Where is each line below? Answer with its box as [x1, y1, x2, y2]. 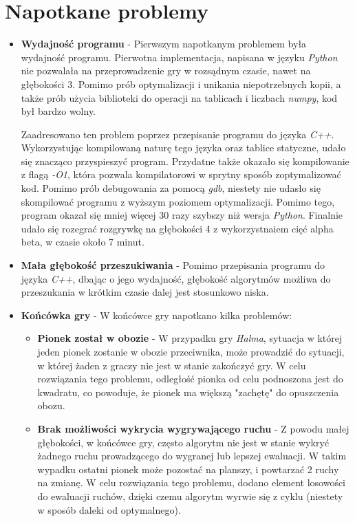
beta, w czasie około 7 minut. [21, 235, 144, 249]
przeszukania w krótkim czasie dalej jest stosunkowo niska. [21, 285, 269, 299]
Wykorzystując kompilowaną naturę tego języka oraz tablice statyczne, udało [21, 140, 346, 155]
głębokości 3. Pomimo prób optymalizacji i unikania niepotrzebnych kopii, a [21, 76, 341, 91]
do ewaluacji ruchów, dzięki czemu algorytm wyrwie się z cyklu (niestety [37, 488, 343, 503]
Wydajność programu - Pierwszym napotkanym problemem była [21, 36, 307, 51]
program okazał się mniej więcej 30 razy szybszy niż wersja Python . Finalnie [21, 208, 343, 222]
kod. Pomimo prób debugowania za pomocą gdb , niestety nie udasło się [21, 181, 321, 195]
